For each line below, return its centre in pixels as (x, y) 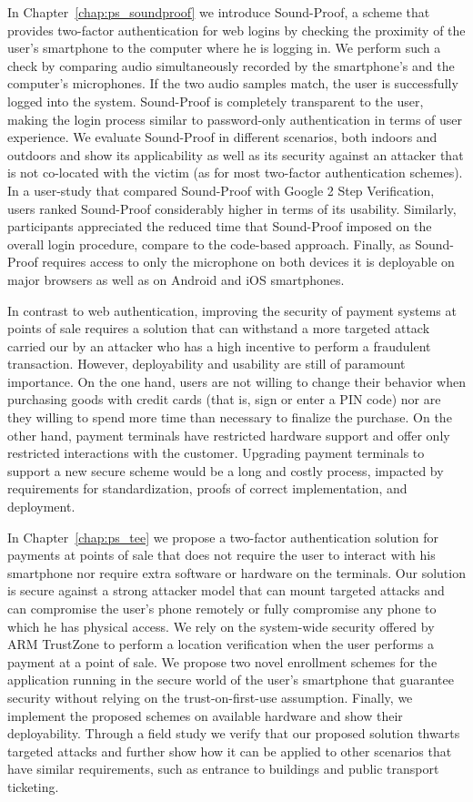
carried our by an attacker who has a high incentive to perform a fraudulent (219, 345)
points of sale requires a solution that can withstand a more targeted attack (219, 328)
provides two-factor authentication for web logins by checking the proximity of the (236, 30)
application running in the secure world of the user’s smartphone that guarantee (231, 680)
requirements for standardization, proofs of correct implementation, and (207, 488)
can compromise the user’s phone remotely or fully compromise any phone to (222, 608)
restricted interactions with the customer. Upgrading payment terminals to (216, 453)
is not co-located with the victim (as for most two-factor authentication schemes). (235, 173)
